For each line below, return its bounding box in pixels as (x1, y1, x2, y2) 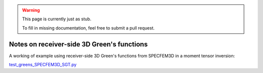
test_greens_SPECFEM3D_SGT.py (9, 62, 77, 68)
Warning (22, 7, 40, 13)
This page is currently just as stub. (22, 16, 92, 22)
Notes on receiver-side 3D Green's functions (9, 40, 148, 48)
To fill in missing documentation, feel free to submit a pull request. (22, 25, 155, 31)
